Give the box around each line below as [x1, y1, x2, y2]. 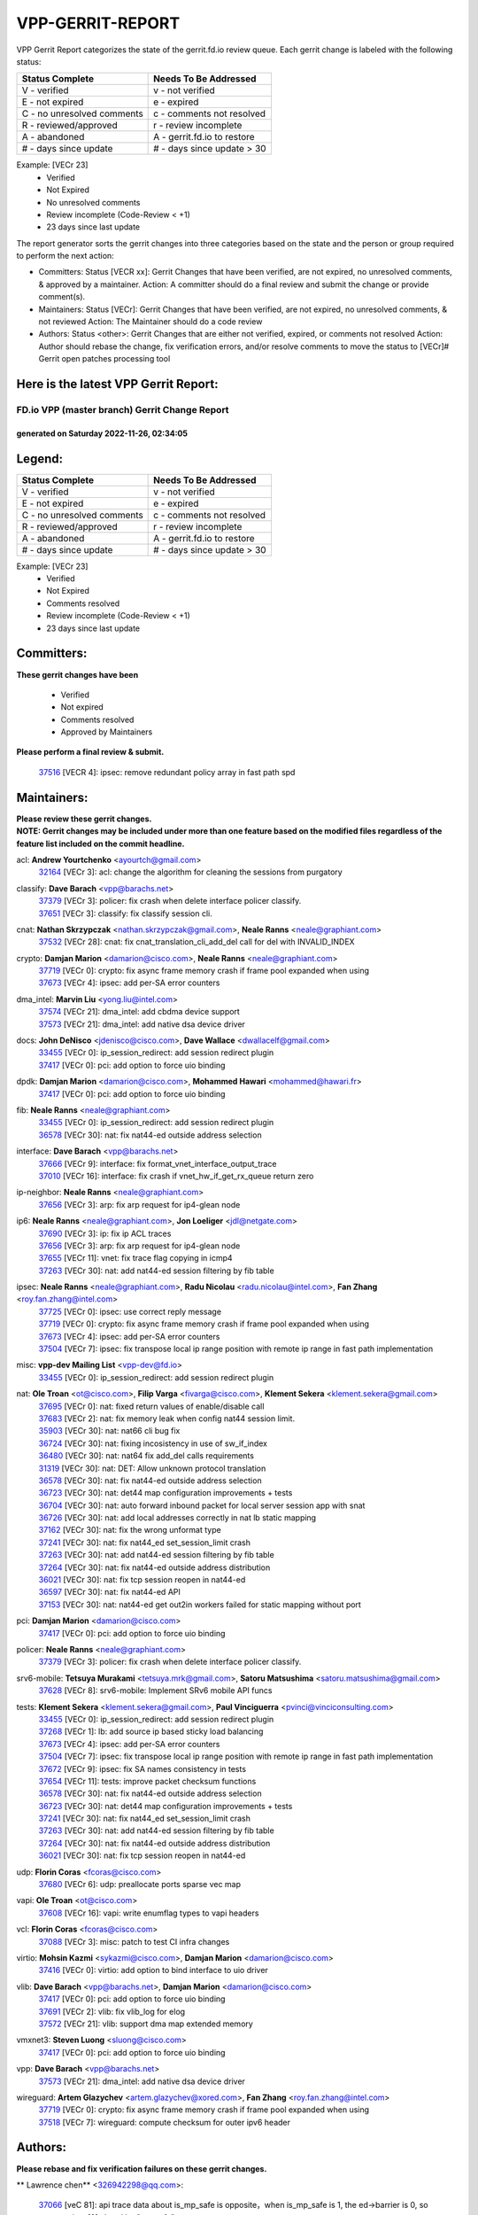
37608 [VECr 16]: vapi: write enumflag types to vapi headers [38, 1908, 259, 1918]
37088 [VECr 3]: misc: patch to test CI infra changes [38, 1936, 230, 1947]
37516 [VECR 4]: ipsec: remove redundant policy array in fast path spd [38, 766, 296, 777]
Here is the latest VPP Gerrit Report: [16, 377, 219, 392]
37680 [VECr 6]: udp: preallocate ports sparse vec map [38, 1879, 242, 1890]
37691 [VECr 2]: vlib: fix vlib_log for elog [38, 2006, 186, 2017]
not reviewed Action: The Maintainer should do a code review [38, 316, 263, 327]
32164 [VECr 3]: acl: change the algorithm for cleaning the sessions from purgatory [38, 867, 343, 877]
